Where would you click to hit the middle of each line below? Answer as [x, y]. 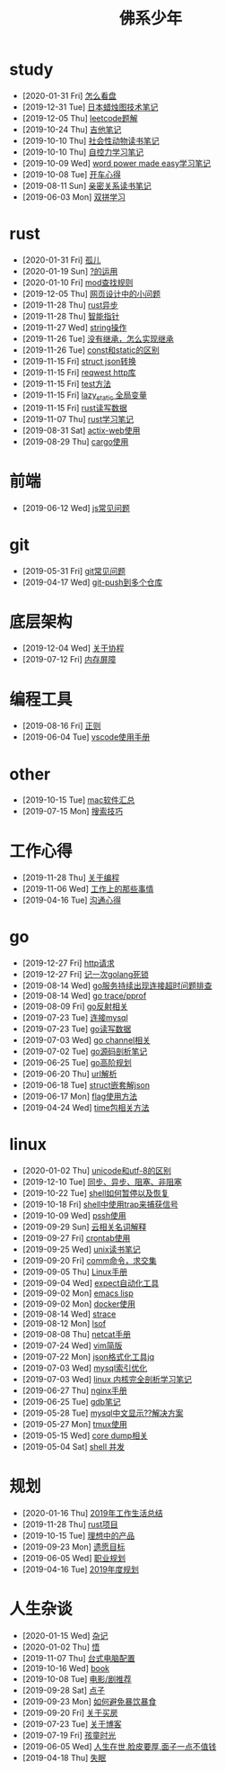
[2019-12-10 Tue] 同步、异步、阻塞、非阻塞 [102, 1182]
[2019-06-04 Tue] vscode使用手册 [86, 737]
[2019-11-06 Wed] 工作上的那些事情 [88, 889]
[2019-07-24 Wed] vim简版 [72, 1345]
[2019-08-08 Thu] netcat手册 [77, 1335]
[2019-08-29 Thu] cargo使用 [75, 441]
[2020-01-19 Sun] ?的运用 [70, 271]
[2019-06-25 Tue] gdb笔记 [71, 1402]
